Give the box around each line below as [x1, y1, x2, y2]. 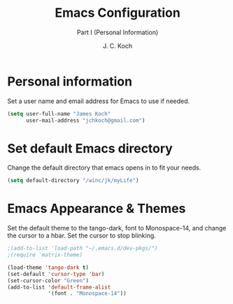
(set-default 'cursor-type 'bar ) [7, 270, 105, 277]
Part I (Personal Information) [76, 28, 159, 36]
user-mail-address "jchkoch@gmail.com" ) [25, 117, 146, 124]
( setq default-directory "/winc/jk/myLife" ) [7, 177, 139, 184]
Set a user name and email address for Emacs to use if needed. [7, 97, 190, 105]
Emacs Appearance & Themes [7, 201, 186, 216]
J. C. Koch [102, 41, 133, 50]
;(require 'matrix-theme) [7, 251, 83, 258]
